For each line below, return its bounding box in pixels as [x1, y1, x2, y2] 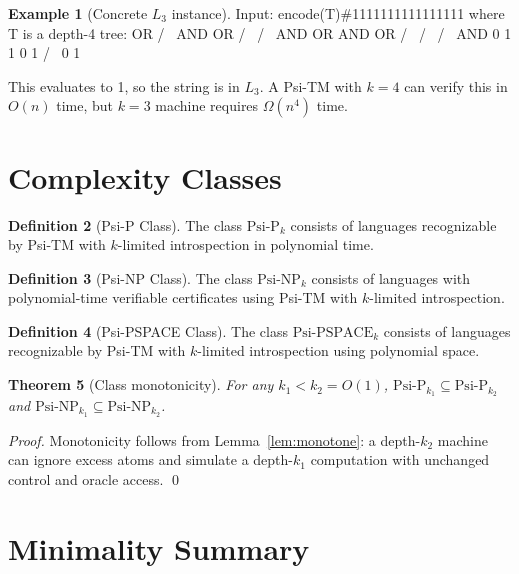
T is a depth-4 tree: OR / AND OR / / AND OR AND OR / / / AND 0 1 [8, 22, 512, 43]
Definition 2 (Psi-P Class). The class [8, 214, 243, 235]
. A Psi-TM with [259, 75, 362, 96]
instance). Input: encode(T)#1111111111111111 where [171, 3, 505, 23]
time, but [56, 95, 114, 116]
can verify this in [404, 75, 508, 96]
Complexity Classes [8, 156, 282, 197]
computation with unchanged [310, 449, 490, 470]
